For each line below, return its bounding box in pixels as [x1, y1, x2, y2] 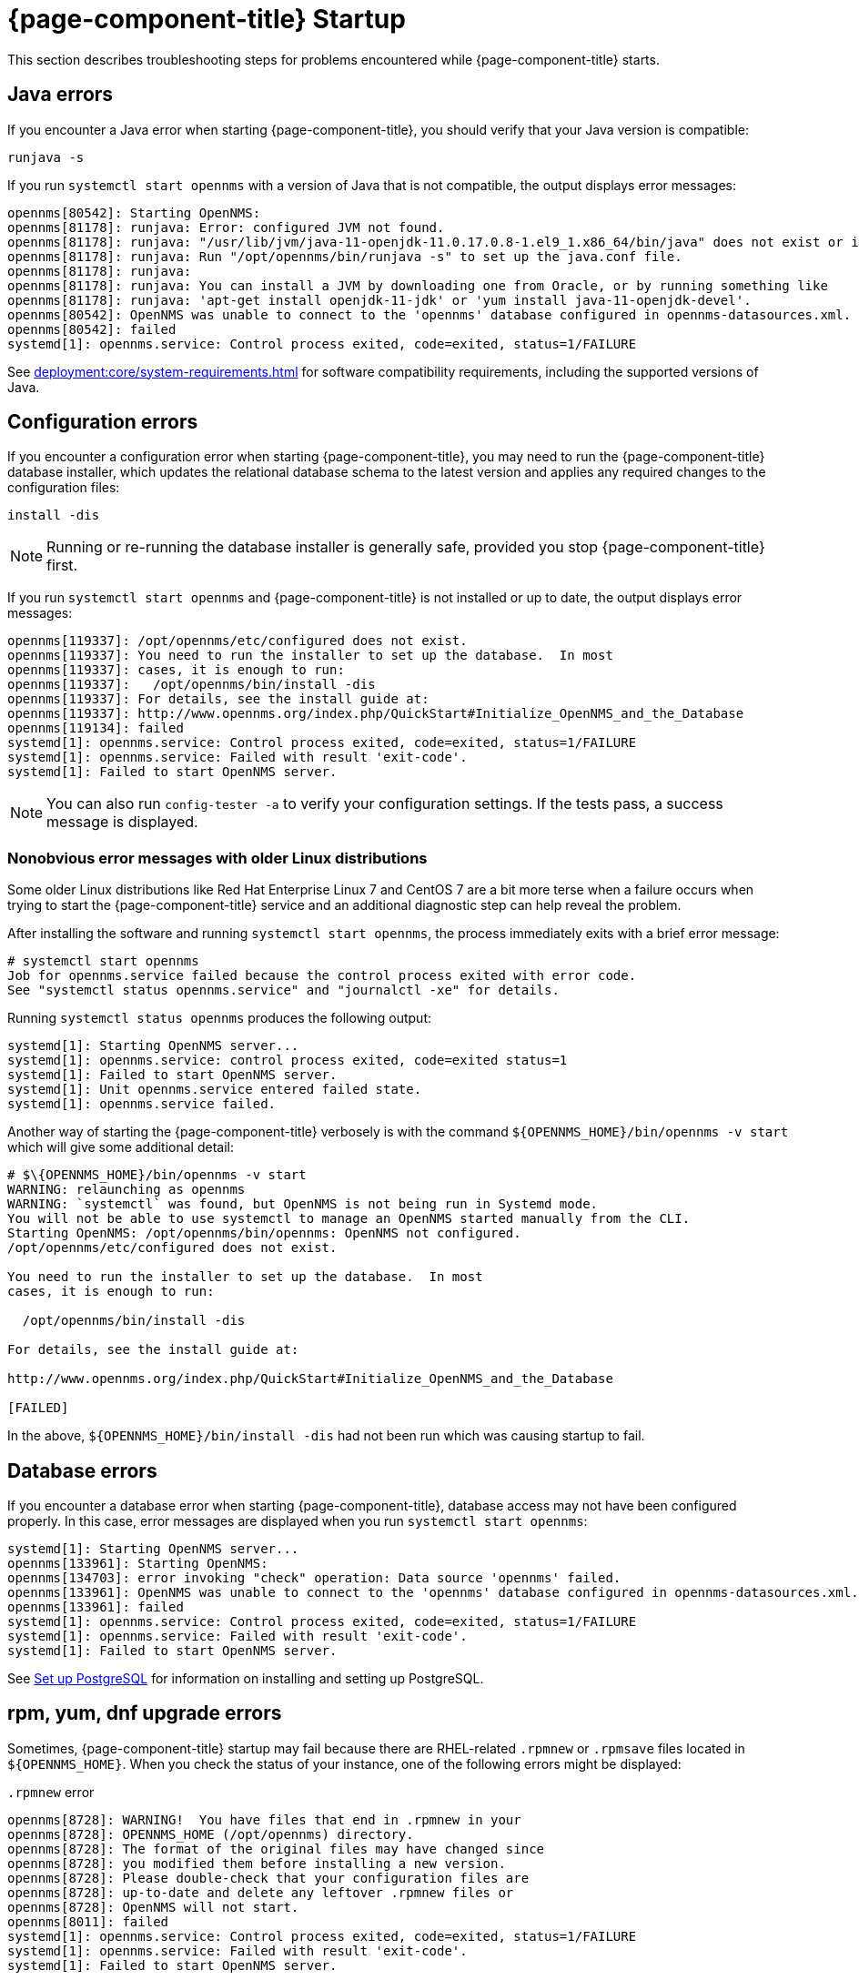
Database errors [7, 1459, 157, 1482]
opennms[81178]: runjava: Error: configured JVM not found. [7, 219, 445, 235]
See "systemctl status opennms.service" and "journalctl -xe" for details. [7, 983, 560, 998]
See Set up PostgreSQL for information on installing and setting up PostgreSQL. [7, 1671, 484, 1687]
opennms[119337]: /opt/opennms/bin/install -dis [7, 677, 376, 692]
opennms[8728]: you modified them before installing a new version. [7, 1855, 506, 1871]
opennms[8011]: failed [7, 1914, 169, 1929]
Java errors [7, 83, 114, 106]
